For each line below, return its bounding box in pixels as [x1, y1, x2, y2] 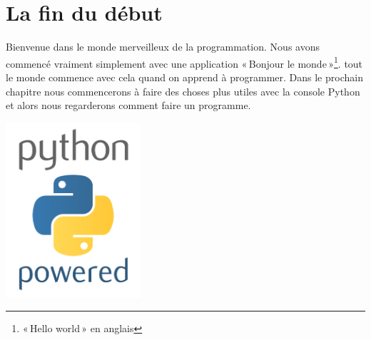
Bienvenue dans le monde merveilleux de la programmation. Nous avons [6, 39, 320, 54]
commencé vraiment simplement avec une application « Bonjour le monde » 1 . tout [6, 53, 363, 71]
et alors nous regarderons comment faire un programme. [6, 98, 251, 113]
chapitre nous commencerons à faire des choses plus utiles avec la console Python [6, 83, 360, 98]
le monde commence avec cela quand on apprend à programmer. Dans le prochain [6, 69, 363, 84]
